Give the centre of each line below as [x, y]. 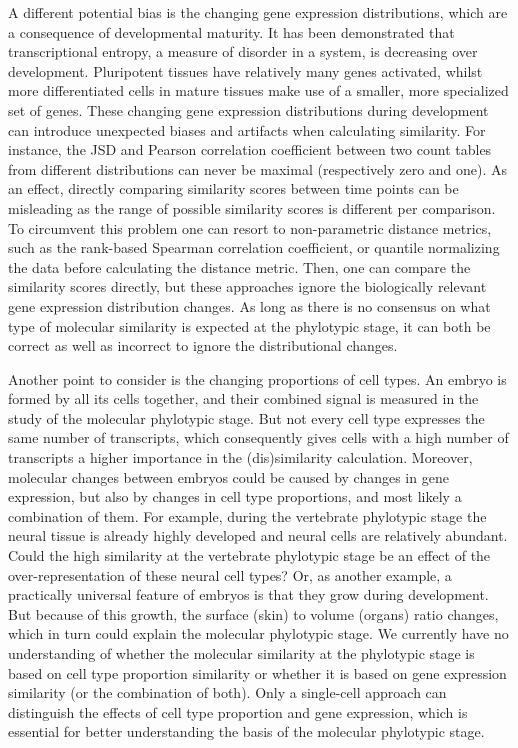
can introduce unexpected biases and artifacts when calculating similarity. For [247, 129]
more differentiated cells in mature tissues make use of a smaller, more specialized [258, 90]
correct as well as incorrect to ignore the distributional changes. [203, 345]
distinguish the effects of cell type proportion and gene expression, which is [238, 711]
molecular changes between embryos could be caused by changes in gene [228, 476]
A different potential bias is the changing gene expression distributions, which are [258, 12]
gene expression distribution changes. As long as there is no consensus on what [249, 305]
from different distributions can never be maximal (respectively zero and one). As [258, 168]
